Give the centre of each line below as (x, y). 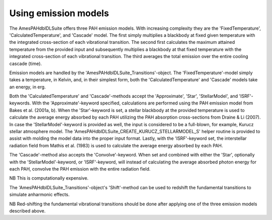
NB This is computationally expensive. (49, 178)
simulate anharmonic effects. (40, 195)
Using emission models (59, 13)
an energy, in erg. (27, 87)
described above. (27, 211)
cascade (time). (26, 64)
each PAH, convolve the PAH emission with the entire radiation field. (80, 169)
